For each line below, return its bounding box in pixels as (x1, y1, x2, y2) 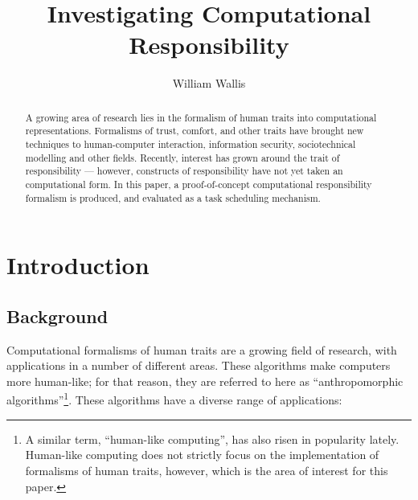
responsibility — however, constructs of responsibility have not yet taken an (25, 164, 343, 178)
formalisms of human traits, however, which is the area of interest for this (25, 461, 388, 478)
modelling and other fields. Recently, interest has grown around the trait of (25, 150, 340, 164)
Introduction (6, 248, 150, 281)
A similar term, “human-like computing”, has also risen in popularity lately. (25, 430, 400, 447)
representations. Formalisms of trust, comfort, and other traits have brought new (25, 124, 364, 137)
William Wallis (172, 75, 246, 92)
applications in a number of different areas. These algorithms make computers (6, 357, 391, 374)
